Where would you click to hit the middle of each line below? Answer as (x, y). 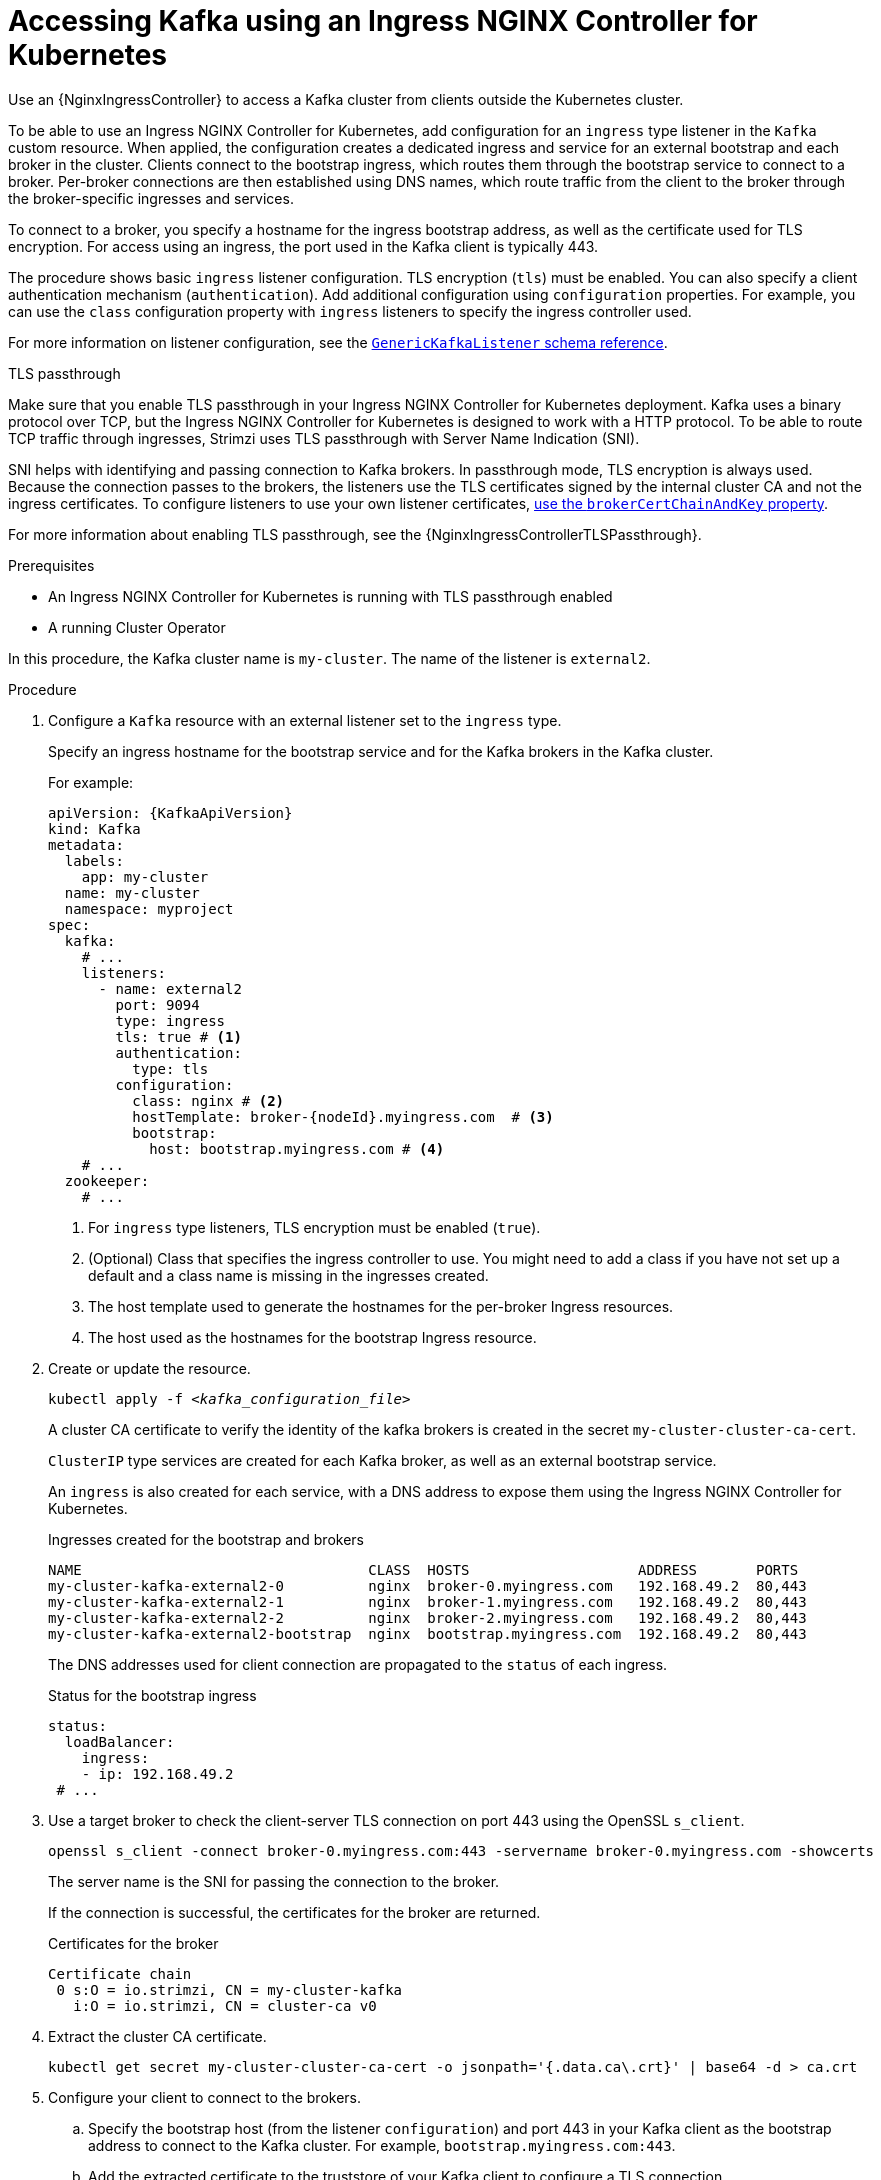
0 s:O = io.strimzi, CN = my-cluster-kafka (229, 1989)
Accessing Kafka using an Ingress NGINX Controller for (383, 21)
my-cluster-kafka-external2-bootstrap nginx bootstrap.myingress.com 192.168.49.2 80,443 (427, 1633)
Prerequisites (51, 565)
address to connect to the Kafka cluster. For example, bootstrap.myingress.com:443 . (382, 2145)
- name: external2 (170, 988)
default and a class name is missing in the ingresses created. (288, 1275)
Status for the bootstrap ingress (152, 1695)
